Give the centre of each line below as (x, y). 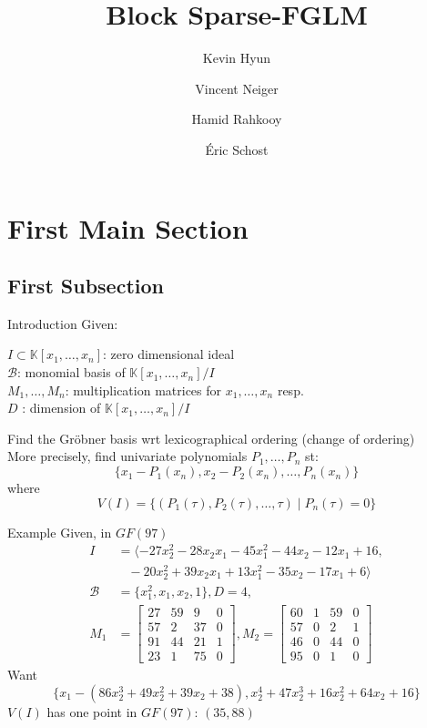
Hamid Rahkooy (237, 119)
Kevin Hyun (237, 58)
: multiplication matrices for (143, 390)
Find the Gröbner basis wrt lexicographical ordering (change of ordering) (211, 438)
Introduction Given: (63, 323)
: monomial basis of (71, 372)
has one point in (92, 711)
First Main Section (128, 227)
